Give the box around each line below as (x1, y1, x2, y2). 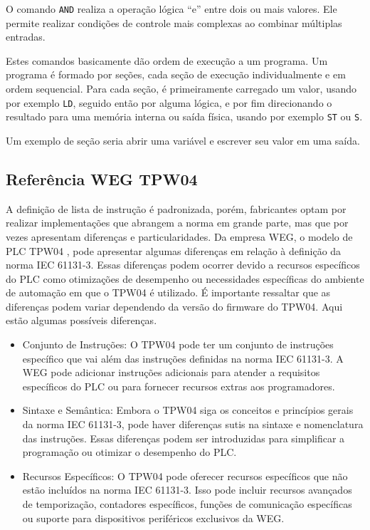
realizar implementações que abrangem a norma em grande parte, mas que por (6, 215, 349, 230)
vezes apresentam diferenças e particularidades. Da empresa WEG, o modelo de (6, 229, 353, 244)
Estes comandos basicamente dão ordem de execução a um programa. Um (6, 53, 328, 68)
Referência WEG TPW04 (6, 167, 198, 189)
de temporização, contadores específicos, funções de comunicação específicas (22, 497, 352, 511)
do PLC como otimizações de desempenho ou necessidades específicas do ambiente (6, 271, 364, 286)
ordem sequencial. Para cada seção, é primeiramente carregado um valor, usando (6, 81, 356, 96)
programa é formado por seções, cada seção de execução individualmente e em (6, 67, 346, 82)
